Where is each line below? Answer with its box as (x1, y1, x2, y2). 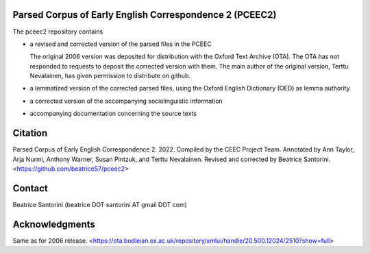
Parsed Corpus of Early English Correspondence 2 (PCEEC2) (12, 9, 277, 21)
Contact (12, 182, 48, 194)
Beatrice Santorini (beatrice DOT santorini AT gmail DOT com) (12, 200, 188, 208)
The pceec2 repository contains (12, 27, 103, 36)
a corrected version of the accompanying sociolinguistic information (29, 97, 223, 105)
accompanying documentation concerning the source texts (29, 110, 197, 118)
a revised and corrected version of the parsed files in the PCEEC (29, 40, 212, 48)
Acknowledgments (12, 218, 96, 230)
